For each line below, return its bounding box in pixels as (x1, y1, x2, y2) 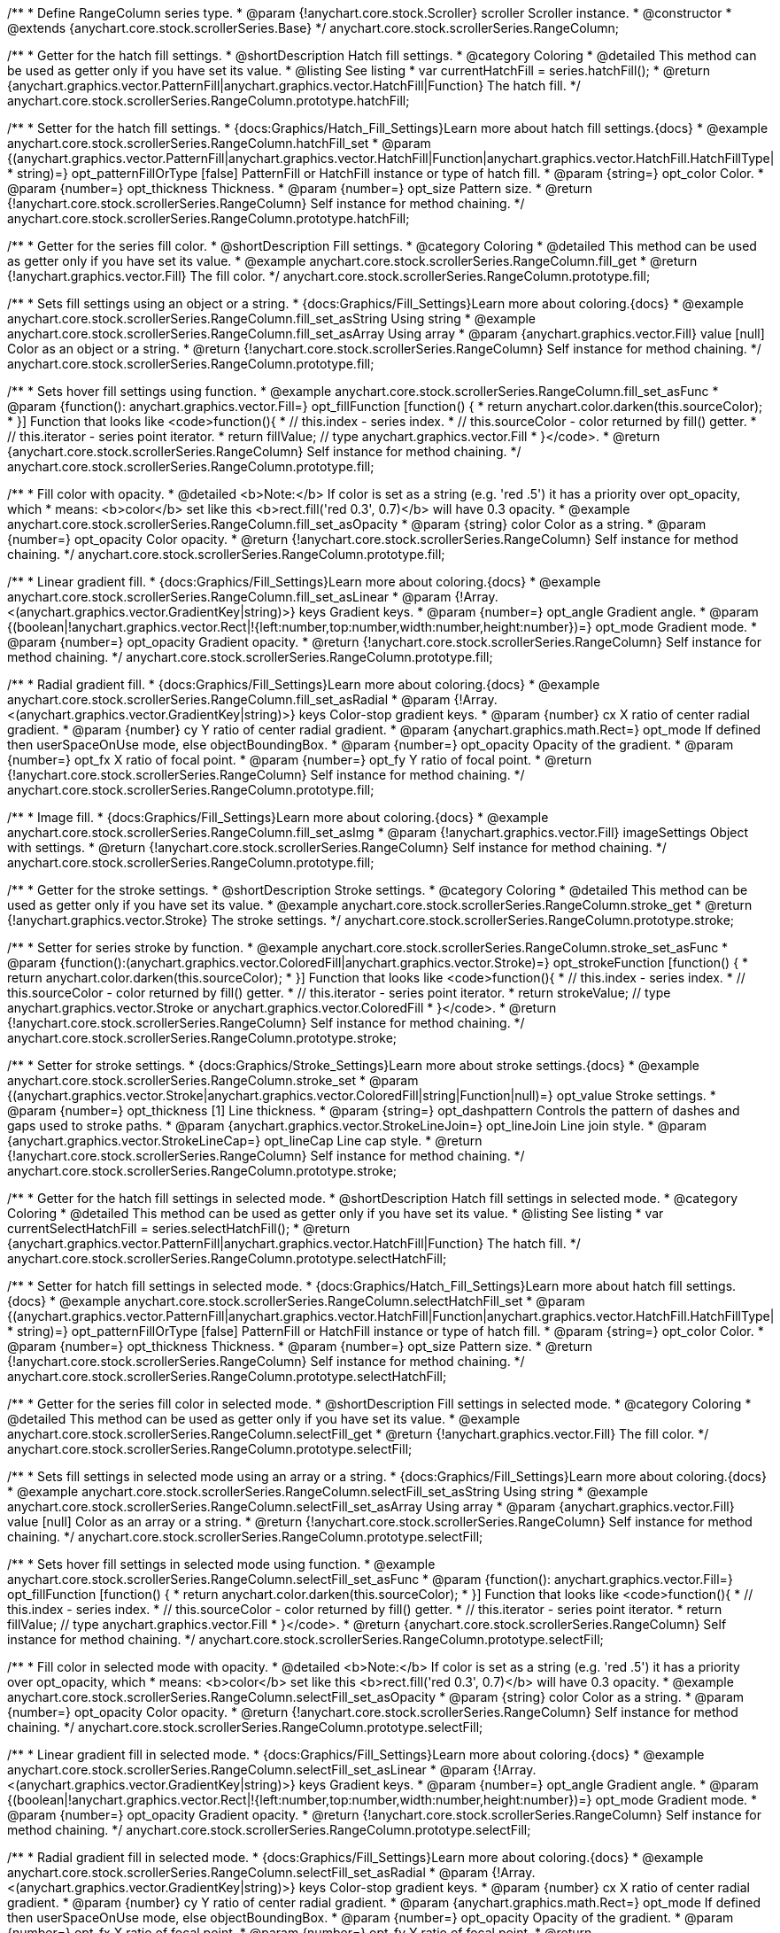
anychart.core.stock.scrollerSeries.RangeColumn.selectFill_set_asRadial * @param (7, 1865, 489, 1880)
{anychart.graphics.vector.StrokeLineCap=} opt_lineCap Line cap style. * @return (7, 1133, 483, 1148)
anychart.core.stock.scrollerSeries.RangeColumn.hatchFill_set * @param (7, 136, 431, 151)
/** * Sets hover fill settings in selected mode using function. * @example (7, 1556, 436, 1572)
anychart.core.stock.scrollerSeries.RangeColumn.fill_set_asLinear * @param (7, 589, 452, 604)
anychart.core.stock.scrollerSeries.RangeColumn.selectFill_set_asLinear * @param (7, 1762, 490, 1777)
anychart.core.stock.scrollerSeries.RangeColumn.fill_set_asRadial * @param (7, 692, 451, 707)
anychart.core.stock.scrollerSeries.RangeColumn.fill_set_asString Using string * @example (7, 311, 537, 326)
